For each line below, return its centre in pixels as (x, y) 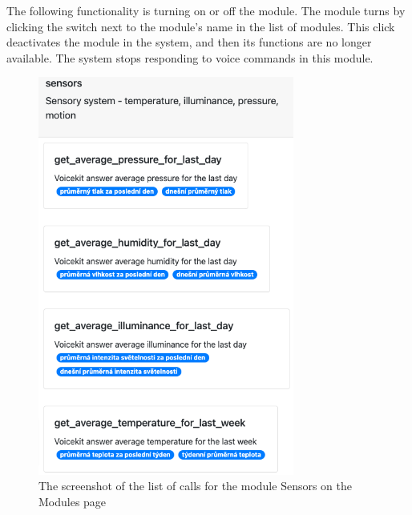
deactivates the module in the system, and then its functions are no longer (189, 42)
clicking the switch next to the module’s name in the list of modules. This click (201, 26)
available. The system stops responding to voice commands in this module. (190, 57)
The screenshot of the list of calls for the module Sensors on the (195, 486)
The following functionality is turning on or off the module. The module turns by (206, 10)
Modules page (73, 501)
